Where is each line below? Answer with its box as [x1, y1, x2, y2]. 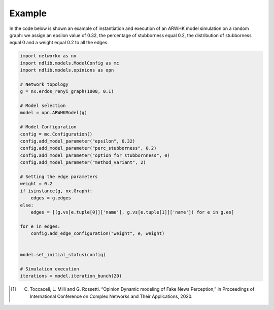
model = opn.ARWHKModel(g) [20, 110, 87, 116]
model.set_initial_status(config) [20, 252, 106, 258]
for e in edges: [20, 223, 61, 229]
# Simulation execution [20, 266, 80, 272]
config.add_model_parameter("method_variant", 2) [20, 160, 146, 165]
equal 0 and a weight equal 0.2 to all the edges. [9, 40, 109, 46]
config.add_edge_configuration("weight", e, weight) [30, 231, 165, 236]
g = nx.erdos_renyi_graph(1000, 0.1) [20, 89, 114, 94]
